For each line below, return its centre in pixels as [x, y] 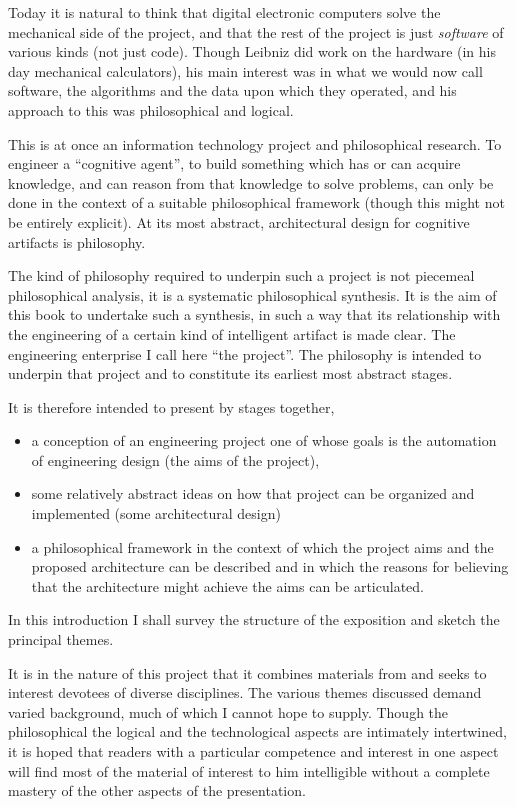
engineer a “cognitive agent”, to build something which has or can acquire [234, 163]
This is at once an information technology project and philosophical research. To [255, 143]
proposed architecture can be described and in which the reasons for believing [270, 566]
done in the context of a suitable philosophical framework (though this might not [256, 202]
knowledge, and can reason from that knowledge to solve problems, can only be [251, 182]
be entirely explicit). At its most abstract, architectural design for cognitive [239, 221]
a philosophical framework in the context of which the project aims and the [262, 546]
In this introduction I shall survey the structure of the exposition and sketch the [254, 619]
